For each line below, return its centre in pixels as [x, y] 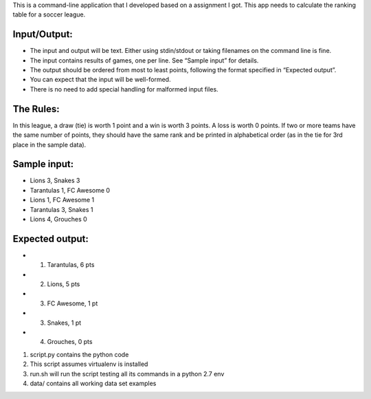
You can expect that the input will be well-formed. [100, 80]
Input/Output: [43, 34]
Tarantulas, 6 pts [71, 265]
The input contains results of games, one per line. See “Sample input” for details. [144, 60]
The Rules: [36, 109]
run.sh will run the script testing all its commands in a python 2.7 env [127, 374]
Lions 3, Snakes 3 [55, 181]
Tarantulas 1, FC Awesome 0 [70, 190]
